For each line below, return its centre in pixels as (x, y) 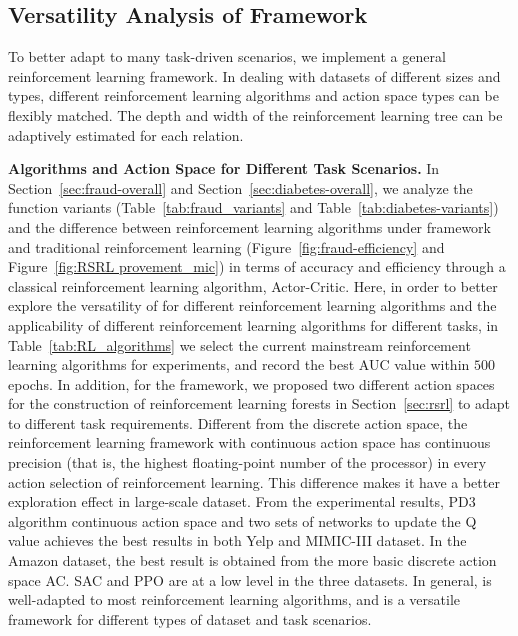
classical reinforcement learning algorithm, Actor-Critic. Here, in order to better (253, 285)
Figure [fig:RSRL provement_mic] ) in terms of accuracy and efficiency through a (257, 266)
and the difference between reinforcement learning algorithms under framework (249, 226)
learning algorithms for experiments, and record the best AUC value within (239, 364)
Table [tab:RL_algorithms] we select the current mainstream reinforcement (239, 344)
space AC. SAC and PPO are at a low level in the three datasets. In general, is (250, 579)
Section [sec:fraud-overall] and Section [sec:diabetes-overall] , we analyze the (240, 187)
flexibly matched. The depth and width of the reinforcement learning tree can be (255, 114)
